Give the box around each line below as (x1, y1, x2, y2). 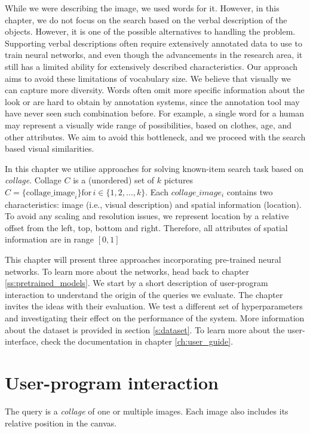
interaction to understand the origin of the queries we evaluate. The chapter (5, 288, 283, 300)
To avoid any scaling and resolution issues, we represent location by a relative (5, 210, 289, 222)
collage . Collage (5, 174, 62, 186)
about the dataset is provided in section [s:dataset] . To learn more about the (5, 323, 285, 336)
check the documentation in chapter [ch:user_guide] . (41, 335, 234, 348)
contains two (226, 185, 273, 198)
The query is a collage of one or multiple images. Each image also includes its (5, 404, 288, 417)
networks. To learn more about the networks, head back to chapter (5, 265, 250, 277)
